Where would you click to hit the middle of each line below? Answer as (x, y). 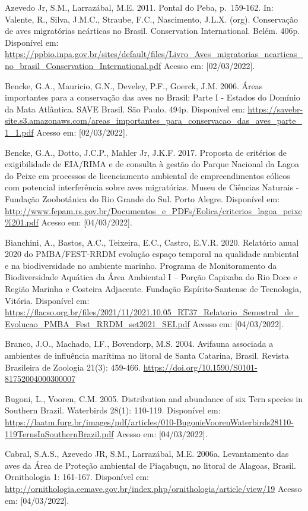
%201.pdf (22, 222)
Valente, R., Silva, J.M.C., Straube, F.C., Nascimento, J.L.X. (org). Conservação (151, 19)
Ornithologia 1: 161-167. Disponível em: (77, 477)
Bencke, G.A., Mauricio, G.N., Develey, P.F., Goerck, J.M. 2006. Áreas (134, 85)
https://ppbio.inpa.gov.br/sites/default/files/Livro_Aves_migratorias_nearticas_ (154, 54)
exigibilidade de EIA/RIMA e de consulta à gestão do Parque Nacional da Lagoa (152, 164)
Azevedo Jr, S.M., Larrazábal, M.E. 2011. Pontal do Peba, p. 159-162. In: (139, 7)
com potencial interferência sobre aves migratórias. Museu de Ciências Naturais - (152, 187)
